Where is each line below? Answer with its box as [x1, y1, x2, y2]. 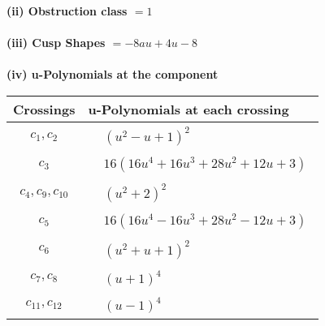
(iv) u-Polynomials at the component [6, 66, 219, 83]
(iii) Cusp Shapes [6, 34, 106, 51]
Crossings [13, 99, 76, 118]
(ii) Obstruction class [6, 2, 128, 19]
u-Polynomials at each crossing [88, 99, 289, 118]
